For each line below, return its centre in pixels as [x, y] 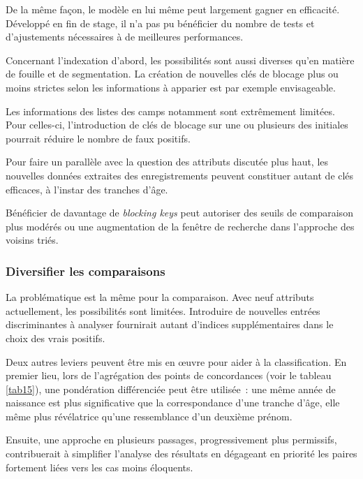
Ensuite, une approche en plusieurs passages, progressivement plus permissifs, [171, 440]
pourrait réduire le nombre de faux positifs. [98, 138]
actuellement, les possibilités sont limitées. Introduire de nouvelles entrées [163, 310]
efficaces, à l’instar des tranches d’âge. [87, 189]
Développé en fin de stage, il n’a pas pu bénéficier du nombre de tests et [160, 23]
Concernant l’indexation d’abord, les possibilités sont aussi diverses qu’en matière [180, 60]
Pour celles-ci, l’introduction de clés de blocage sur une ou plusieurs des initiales [177, 125]
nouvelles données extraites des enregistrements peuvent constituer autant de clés [180, 175]
